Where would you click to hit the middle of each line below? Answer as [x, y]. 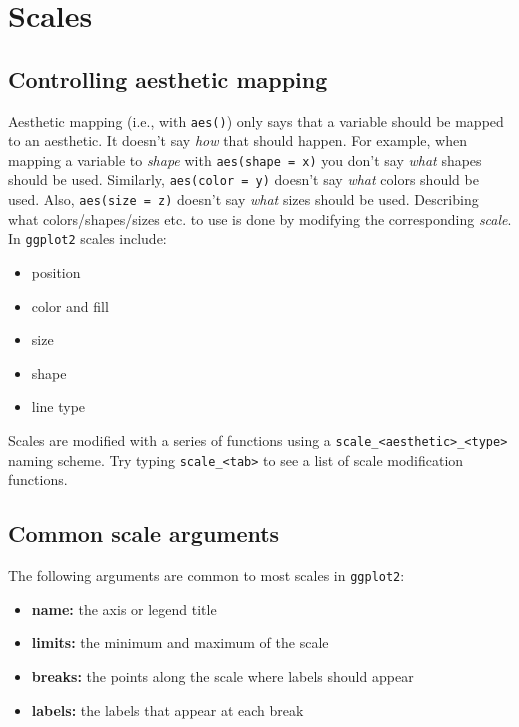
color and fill [70, 305]
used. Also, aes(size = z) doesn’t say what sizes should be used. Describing [243, 199]
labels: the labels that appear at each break [167, 709]
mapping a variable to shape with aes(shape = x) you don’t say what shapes [245, 159]
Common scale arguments [144, 533]
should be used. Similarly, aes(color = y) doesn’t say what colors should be [243, 179]
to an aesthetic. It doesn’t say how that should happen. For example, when [237, 140]
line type [58, 406]
